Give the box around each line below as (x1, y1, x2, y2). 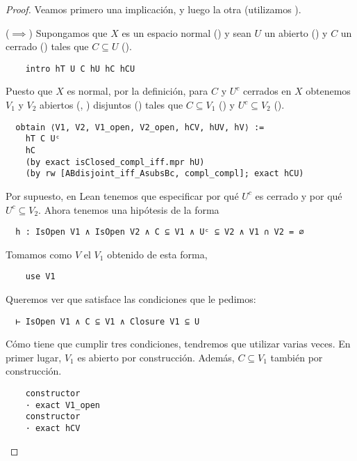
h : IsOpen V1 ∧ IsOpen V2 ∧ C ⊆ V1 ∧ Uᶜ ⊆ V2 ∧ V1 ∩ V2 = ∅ (15, 227, 304, 237)
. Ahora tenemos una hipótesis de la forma (38, 202, 219, 217)
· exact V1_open (25, 400, 101, 410)
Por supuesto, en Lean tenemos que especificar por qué (6, 188, 239, 203)
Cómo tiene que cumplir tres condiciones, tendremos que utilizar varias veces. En (6, 336, 351, 351)
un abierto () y (264, 25, 328, 40)
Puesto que (6, 84, 53, 98)
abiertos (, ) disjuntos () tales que (40, 97, 183, 112)
